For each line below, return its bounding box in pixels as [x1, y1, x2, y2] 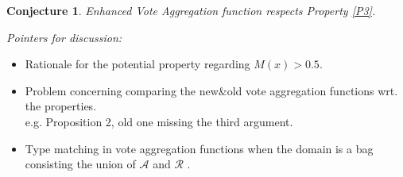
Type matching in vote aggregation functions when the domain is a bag [25, 140, 374, 156]
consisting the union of [25, 156, 136, 172]
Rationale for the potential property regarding [25, 56, 250, 72]
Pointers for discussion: [6, 29, 122, 45]
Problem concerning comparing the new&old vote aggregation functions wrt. [25, 82, 398, 98]
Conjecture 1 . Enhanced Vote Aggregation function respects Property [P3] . [6, 2, 376, 18]
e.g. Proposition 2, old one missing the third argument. [25, 113, 293, 129]
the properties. [25, 98, 97, 114]
